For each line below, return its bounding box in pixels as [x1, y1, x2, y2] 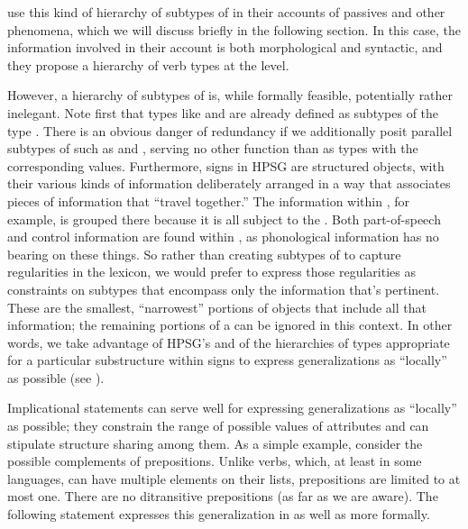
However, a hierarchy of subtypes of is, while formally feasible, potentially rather [7, 86, 454, 105]
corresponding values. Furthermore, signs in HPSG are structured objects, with [7, 156, 445, 175]
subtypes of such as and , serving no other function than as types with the [7, 139, 418, 158]
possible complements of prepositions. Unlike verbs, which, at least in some [7, 451, 422, 470]
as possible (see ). [7, 368, 105, 387]
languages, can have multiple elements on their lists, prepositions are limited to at [7, 469, 461, 488]
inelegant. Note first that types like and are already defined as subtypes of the [7, 103, 439, 122]
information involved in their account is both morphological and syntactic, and [7, 38, 443, 57]
